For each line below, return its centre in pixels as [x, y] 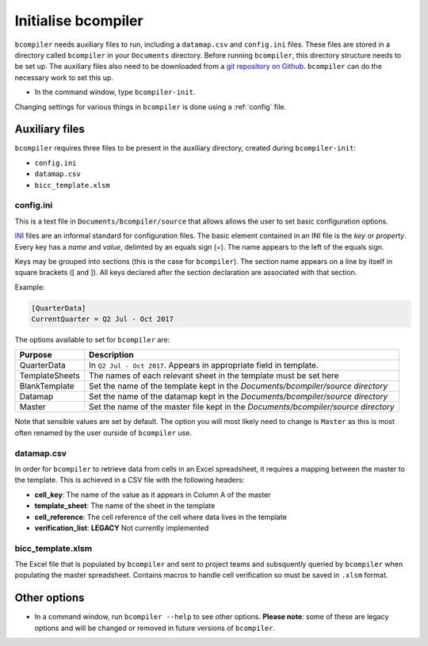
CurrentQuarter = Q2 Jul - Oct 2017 [103, 319]
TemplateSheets [50, 376]
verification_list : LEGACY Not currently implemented [122, 528]
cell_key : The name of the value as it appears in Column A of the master [153, 495]
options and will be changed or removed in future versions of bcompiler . [155, 628]
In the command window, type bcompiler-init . [115, 92]
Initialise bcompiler [79, 21]
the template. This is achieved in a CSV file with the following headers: [130, 480]
